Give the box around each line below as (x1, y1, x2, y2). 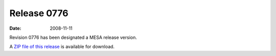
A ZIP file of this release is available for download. (9, 43, 115, 50)
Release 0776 (9, 8, 68, 19)
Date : (9, 25, 21, 31)
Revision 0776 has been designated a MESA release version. (9, 34, 137, 40)
